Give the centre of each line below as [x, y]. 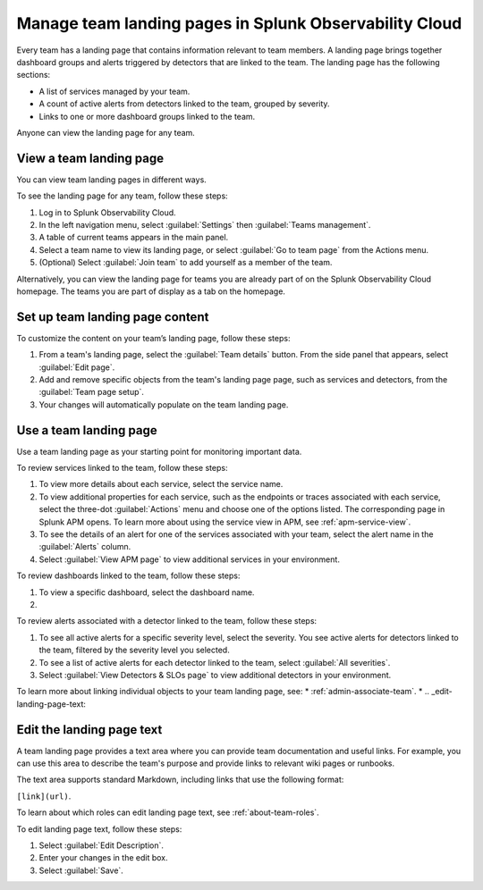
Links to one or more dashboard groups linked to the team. [147, 116]
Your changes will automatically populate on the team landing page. [164, 404]
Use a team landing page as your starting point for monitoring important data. [159, 451]
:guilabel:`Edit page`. [77, 367]
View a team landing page [90, 158]
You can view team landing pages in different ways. [112, 180]
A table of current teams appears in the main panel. [134, 238]
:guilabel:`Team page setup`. [92, 392]
